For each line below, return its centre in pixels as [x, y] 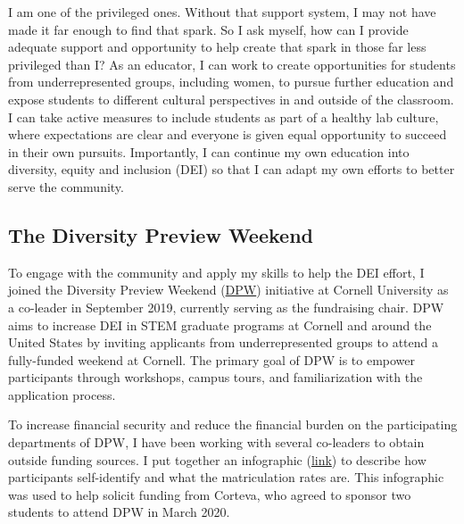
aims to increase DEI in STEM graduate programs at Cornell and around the [220, 324]
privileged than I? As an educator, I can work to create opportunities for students [232, 64]
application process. [62, 394]
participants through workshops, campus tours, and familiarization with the [215, 377]
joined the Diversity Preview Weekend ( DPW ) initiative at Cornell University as [228, 290]
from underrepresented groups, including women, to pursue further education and [231, 82]
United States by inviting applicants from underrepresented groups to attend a [223, 342]
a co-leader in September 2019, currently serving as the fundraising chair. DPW [226, 307]
